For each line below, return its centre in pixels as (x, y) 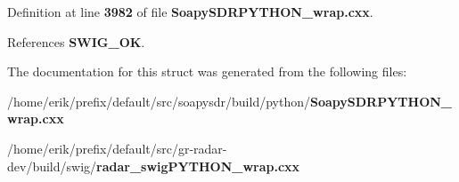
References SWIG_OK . (76, 41)
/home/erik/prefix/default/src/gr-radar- (117, 148)
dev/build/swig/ (52, 166)
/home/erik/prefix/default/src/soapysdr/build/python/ (159, 101)
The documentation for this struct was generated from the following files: (207, 71)
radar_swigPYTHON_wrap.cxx (198, 166)
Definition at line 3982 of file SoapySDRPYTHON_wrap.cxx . (190, 12)
